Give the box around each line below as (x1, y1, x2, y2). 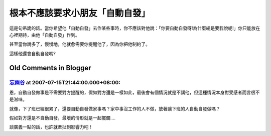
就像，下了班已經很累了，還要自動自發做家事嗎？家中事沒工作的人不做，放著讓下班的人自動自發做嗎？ (9, 105, 220, 111)
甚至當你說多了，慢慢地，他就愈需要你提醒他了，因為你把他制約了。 (9, 41, 150, 47)
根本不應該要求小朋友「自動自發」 (9, 8, 151, 19)
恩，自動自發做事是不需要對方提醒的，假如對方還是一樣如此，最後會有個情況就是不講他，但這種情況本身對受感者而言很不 (9, 89, 260, 95)
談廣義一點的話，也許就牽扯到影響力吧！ (9, 124, 93, 130)
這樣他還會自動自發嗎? (9, 50, 56, 56)
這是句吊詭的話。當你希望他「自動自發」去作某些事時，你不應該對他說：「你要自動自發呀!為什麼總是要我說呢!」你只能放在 (9, 25, 260, 31)
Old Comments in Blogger (9, 63, 91, 72)
